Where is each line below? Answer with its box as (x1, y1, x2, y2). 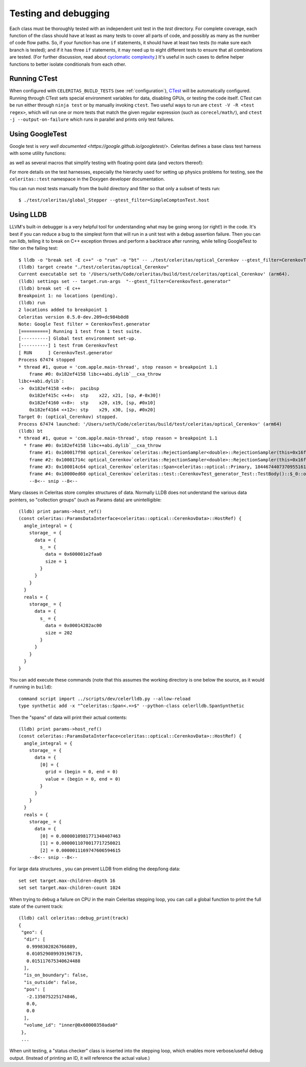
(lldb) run (18, 300, 46, 306)
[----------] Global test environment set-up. (18, 335, 137, 341)
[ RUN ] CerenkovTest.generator (18, 350, 113, 355)
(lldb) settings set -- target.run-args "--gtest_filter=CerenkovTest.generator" (18, 278, 231, 284)
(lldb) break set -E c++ (18, 285, 81, 292)
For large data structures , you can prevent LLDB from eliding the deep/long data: (9, 866, 181, 872)
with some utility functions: (9, 150, 66, 157)
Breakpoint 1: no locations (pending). (18, 293, 118, 298)
